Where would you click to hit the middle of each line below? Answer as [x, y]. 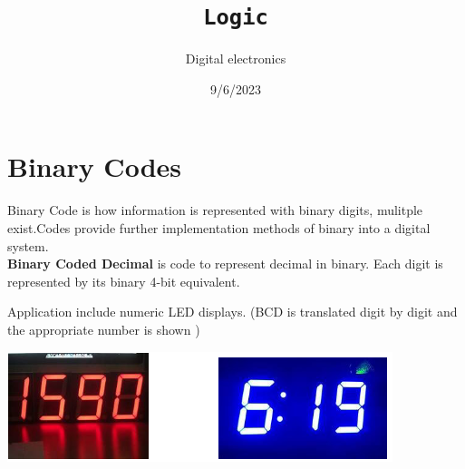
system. [28, 245]
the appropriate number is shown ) [104, 329]
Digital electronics [236, 59]
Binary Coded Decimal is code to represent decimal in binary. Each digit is [225, 264]
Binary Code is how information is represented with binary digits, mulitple [215, 210]
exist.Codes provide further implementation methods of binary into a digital [219, 227]
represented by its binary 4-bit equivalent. [124, 281]
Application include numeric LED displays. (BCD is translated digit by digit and [232, 312]
